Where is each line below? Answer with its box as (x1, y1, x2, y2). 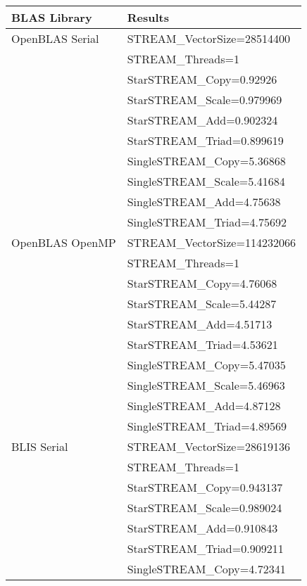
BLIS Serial (11, 438, 68, 454)
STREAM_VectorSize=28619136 (127, 438, 290, 454)
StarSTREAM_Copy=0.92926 (127, 71, 277, 87)
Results (127, 9, 169, 25)
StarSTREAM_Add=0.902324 (127, 112, 278, 128)
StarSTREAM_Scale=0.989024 (127, 499, 282, 516)
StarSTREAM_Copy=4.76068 (127, 275, 277, 291)
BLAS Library (11, 9, 92, 25)
